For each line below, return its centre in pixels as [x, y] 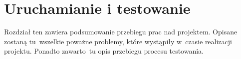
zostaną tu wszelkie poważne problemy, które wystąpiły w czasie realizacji [118, 41]
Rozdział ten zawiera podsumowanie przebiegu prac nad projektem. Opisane [121, 32]
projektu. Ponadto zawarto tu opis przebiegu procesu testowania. [104, 51]
